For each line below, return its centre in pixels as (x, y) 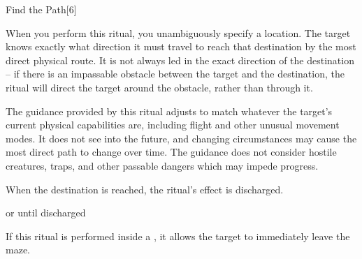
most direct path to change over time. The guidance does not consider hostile (171, 152)
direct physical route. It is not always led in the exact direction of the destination (180, 60)
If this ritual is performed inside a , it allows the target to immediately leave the (178, 236)
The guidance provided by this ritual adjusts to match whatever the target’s (169, 111)
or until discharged (46, 213)
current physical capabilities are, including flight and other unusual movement (173, 125)
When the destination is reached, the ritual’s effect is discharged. (145, 189)
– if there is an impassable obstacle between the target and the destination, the (175, 74)
